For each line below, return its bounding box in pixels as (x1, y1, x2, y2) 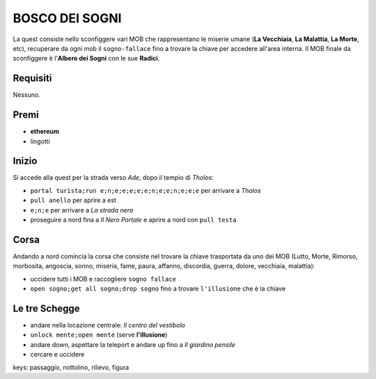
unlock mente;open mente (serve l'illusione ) (30, 331, 168, 339)
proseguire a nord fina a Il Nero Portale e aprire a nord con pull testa (30, 216, 237, 224)
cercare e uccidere (30, 350, 85, 359)
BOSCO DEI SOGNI (13, 10, 122, 26)
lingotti (30, 137, 50, 146)
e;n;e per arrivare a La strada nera (30, 206, 134, 214)
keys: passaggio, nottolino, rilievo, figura (13, 363, 130, 371)
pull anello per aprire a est (30, 196, 116, 205)
